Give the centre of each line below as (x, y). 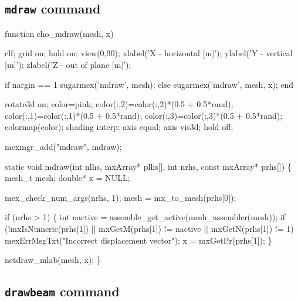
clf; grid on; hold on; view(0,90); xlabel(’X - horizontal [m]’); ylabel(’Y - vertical (149, 53)
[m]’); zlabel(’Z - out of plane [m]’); (68, 64)
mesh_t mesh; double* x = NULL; (67, 178)
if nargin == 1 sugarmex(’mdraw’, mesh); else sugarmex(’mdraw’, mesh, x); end (149, 84)
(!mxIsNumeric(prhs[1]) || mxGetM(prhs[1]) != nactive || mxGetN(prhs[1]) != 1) (149, 228)
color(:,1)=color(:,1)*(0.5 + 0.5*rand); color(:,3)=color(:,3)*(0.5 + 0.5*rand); (144, 115)
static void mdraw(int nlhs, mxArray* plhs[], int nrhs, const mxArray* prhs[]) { (148, 166)
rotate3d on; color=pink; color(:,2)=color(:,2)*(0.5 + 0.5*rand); (119, 104)
